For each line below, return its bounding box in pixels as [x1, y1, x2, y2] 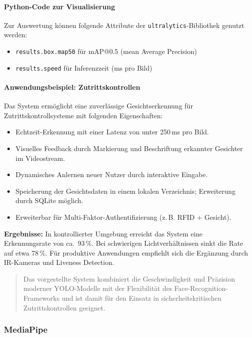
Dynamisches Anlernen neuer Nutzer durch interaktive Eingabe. [15, 169, 208, 180]
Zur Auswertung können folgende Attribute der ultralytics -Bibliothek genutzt [4, 20, 245, 30]
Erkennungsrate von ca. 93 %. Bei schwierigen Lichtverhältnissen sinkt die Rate [4, 238, 243, 248]
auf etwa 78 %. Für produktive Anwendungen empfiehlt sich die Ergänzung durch [4, 247, 248, 258]
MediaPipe [4, 323, 48, 336]
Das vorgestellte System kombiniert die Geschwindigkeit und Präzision [23, 273, 235, 284]
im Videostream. [15, 153, 65, 163]
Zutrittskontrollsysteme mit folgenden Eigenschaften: [4, 110, 163, 120]
